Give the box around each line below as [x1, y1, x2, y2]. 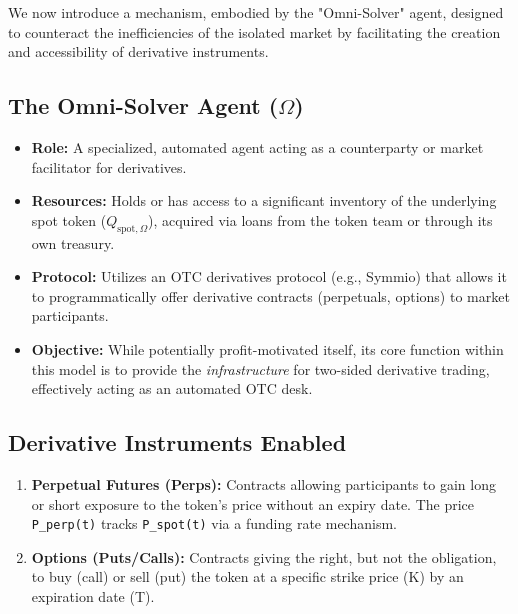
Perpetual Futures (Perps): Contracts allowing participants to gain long [31, 473, 496, 494]
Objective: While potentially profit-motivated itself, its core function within [31, 338, 504, 359]
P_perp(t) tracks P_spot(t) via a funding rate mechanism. [31, 513, 397, 534]
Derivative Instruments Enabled [8, 427, 347, 458]
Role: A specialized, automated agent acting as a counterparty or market [31, 136, 484, 157]
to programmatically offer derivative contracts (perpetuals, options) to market [31, 285, 510, 306]
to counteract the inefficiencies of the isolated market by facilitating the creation [8, 21, 501, 42]
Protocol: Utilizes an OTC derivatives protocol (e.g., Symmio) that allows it [31, 266, 507, 287]
